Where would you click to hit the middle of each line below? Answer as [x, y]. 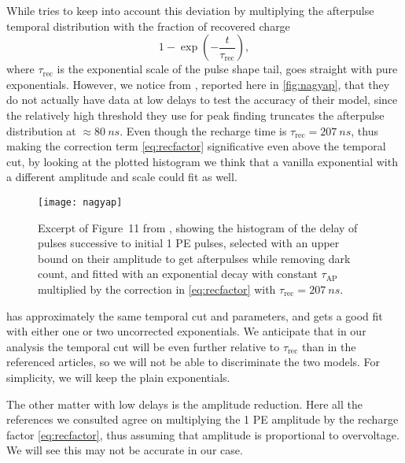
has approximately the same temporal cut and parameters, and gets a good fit [195, 315]
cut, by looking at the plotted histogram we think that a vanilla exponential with [202, 161]
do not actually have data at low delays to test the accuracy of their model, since [202, 100]
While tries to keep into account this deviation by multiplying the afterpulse [190, 10]
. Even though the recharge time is [203, 130]
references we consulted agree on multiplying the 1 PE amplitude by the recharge [202, 419]
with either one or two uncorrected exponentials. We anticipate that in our [186, 331]
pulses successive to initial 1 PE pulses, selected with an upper [189, 243]
